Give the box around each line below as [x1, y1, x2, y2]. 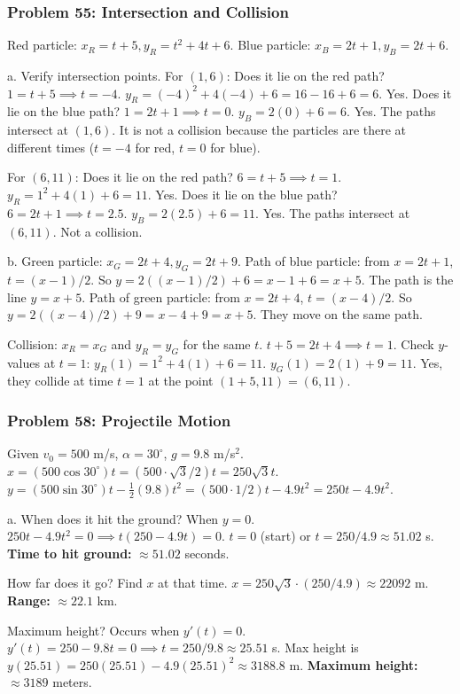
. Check [393, 334, 434, 353]
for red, [135, 137, 175, 156]
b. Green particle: [7, 252, 103, 270]
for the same [183, 334, 251, 353]
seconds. [184, 543, 230, 562]
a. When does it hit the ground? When [7, 509, 219, 527]
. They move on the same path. [253, 305, 423, 324]
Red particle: [7, 35, 77, 54]
